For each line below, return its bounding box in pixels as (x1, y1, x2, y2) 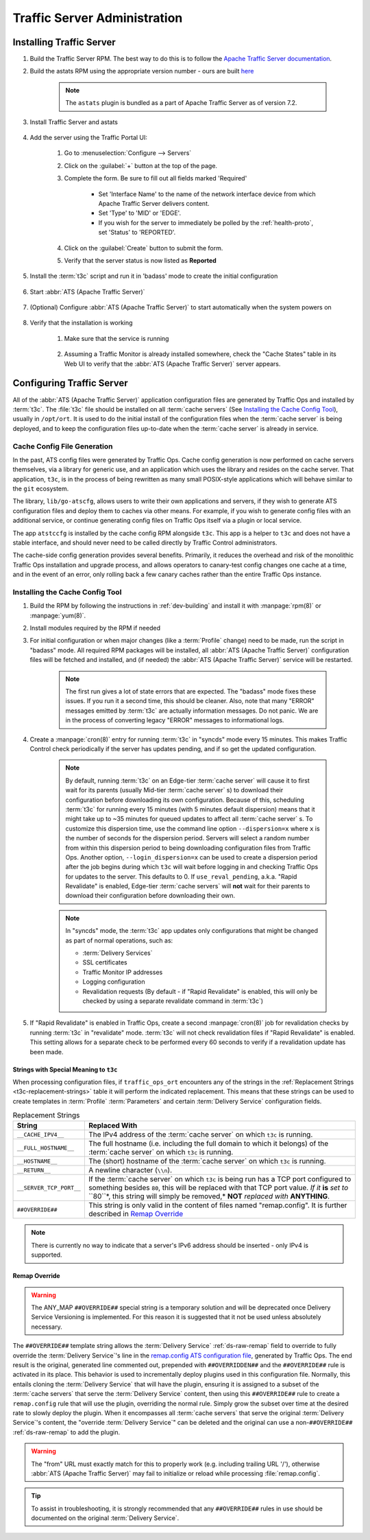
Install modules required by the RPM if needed (29, 624, 161, 632)
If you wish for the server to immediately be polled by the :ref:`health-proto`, (98, 218, 314, 226)
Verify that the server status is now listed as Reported (64, 256, 217, 264)
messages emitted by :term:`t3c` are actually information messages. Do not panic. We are (65, 707, 319, 715)
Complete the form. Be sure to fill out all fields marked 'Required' (64, 174, 247, 182)
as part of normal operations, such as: (65, 936, 173, 945)
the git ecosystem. (12, 484, 69, 493)
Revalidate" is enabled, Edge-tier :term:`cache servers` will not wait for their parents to (65, 882, 310, 890)
